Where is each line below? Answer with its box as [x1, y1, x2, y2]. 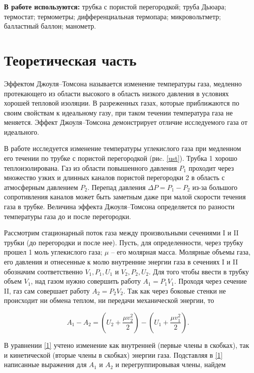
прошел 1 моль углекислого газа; [4, 247, 102, 257]
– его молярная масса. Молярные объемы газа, [111, 247, 251, 257]
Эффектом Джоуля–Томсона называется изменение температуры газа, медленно [4, 78, 242, 88]
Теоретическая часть [4, 49, 137, 70]
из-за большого [192, 182, 238, 192]
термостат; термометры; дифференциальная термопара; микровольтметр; [4, 11, 221, 21]
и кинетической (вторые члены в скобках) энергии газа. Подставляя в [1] [4, 349, 223, 360]
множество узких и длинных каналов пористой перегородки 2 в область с [4, 172, 225, 183]
